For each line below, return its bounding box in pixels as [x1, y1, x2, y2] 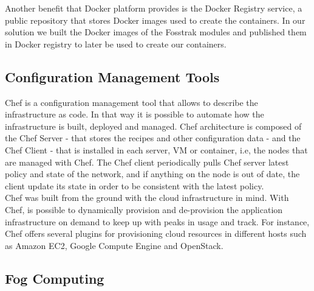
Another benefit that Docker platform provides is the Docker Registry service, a [5, 2, 302, 14]
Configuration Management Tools [5, 67, 220, 86]
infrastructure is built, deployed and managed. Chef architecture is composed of [5, 119, 302, 132]
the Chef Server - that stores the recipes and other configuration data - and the [5, 131, 301, 144]
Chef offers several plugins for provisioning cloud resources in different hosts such [5, 227, 307, 240]
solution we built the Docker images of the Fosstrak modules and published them [5, 26, 307, 38]
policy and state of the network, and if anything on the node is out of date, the [5, 167, 300, 180]
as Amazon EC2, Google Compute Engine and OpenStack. [5, 239, 224, 251]
